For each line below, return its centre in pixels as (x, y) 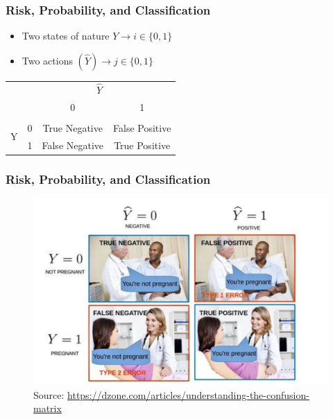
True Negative (72, 127)
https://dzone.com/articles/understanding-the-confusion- (188, 394)
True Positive (142, 145)
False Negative (73, 145)
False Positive (142, 127)
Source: (49, 394)
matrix (48, 408)
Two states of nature (66, 36)
